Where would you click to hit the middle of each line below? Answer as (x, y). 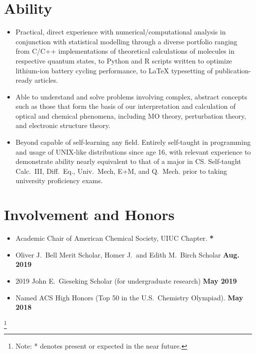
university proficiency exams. (59, 180)
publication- (233, 70)
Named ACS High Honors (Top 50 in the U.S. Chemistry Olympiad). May (129, 297)
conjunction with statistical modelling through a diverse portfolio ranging (126, 41)
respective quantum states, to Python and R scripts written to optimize (124, 60)
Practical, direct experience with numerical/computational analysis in (121, 32)
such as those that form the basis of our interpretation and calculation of (126, 106)
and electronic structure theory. (63, 125)
